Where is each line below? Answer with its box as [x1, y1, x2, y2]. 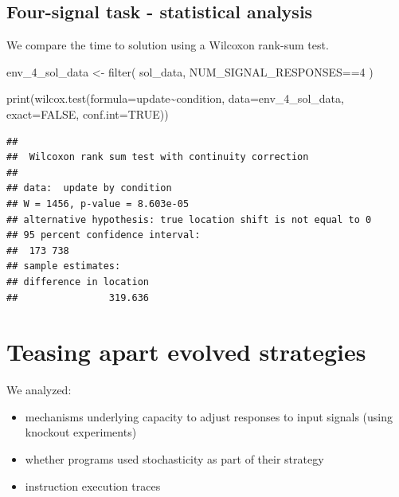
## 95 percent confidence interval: [6, 229, 201, 241]
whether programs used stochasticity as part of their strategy [25, 451, 324, 468]
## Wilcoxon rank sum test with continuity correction [6, 151, 309, 163]
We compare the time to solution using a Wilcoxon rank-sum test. [6, 37, 329, 53]
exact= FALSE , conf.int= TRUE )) [6, 105, 169, 122]
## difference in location [6, 276, 149, 288]
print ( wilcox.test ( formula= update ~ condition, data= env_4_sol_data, [6, 90, 344, 107]
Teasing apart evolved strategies [6, 335, 366, 368]
